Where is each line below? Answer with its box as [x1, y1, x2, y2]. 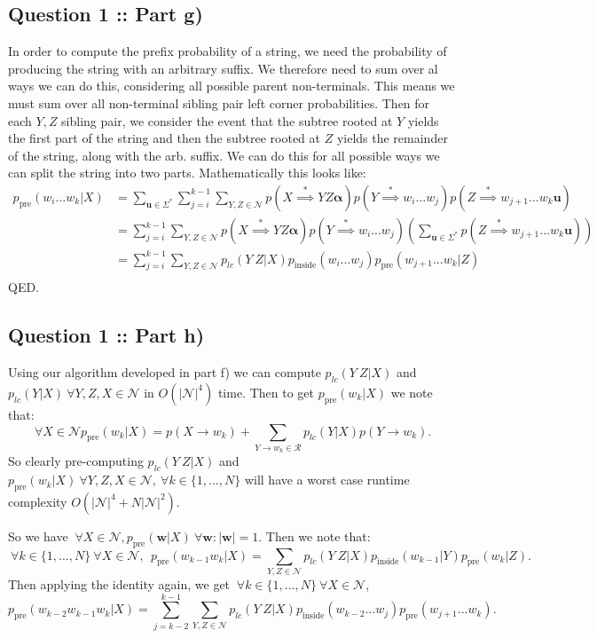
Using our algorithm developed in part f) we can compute [8, 363, 321, 382]
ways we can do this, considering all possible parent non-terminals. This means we [8, 76, 455, 95]
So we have [8, 526, 68, 545]
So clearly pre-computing [8, 452, 144, 470]
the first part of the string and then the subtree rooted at [8, 129, 321, 147]
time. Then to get [217, 382, 314, 401]
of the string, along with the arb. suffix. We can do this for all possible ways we [8, 146, 440, 164]
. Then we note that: [258, 526, 371, 545]
